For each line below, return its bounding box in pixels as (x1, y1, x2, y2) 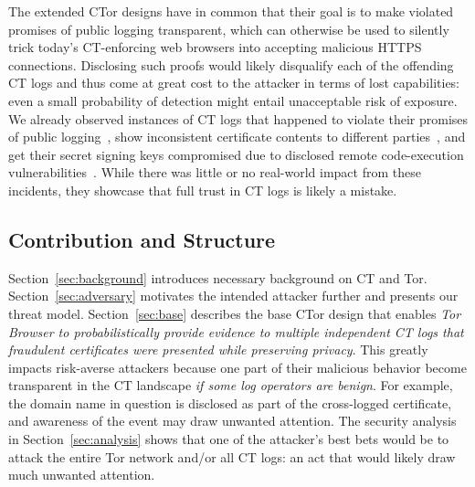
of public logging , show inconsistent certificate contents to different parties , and (8, 127, 466, 146)
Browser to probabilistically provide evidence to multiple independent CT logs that (8, 322, 464, 341)
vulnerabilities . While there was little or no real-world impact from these (8, 163, 421, 182)
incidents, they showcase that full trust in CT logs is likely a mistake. (8, 180, 397, 199)
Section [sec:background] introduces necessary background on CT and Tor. (8, 268, 427, 287)
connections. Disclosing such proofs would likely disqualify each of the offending (8, 55, 454, 74)
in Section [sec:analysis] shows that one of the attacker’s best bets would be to (8, 429, 449, 449)
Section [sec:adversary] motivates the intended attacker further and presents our (8, 286, 459, 305)
